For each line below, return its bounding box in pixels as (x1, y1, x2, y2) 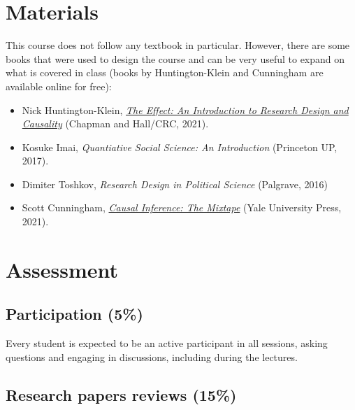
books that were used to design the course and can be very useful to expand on (6, 51, 345, 66)
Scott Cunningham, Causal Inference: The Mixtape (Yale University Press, (22, 200, 342, 215)
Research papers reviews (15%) (6, 383, 237, 405)
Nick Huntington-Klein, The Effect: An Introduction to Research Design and (22, 102, 349, 117)
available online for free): (6, 78, 112, 93)
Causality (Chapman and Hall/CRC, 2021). (22, 116, 209, 131)
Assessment (6, 255, 119, 283)
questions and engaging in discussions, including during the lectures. (6, 349, 298, 364)
